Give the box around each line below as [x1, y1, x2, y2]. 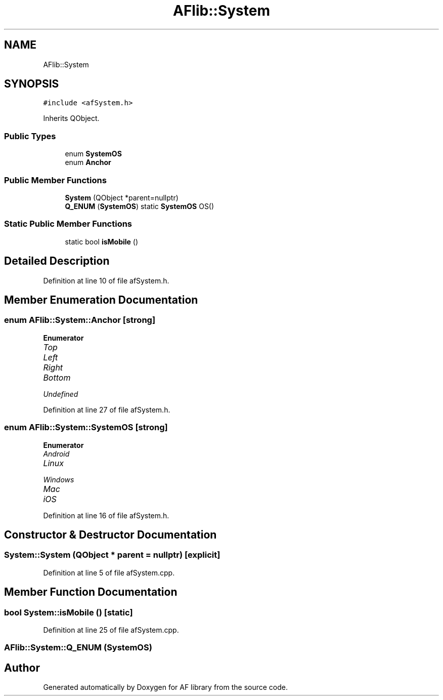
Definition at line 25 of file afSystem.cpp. [43, 625, 179, 634]
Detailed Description [4, 255, 110, 268]
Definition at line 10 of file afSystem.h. [43, 276, 169, 285]
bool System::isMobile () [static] [4, 607, 133, 617]
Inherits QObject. [43, 114, 100, 123]
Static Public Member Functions [4, 219, 132, 229]
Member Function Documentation [4, 586, 178, 599]
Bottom [43, 372, 71, 383]
